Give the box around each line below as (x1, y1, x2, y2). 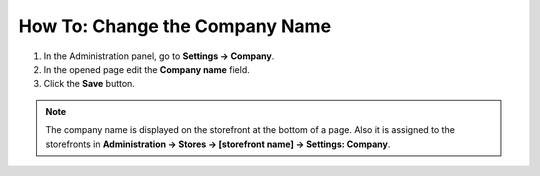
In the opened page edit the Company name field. (43, 63, 250, 75)
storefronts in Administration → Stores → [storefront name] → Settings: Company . (45, 138, 391, 150)
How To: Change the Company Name (18, 15, 332, 37)
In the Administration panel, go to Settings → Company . (43, 50, 275, 62)
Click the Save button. (43, 78, 135, 90)
